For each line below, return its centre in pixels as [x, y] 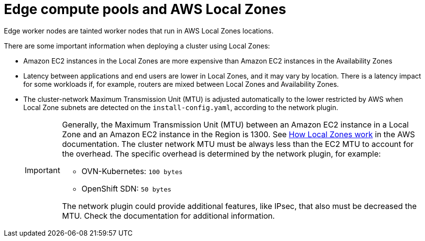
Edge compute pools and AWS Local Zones [145, 9]
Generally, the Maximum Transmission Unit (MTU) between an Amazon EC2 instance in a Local [235, 124]
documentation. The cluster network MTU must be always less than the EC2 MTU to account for [238, 144]
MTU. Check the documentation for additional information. [168, 216]
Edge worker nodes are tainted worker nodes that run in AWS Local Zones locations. [139, 31]
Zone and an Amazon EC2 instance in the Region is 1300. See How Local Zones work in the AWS [238, 134]
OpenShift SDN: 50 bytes [126, 188]
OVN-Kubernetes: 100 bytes [132, 171]
